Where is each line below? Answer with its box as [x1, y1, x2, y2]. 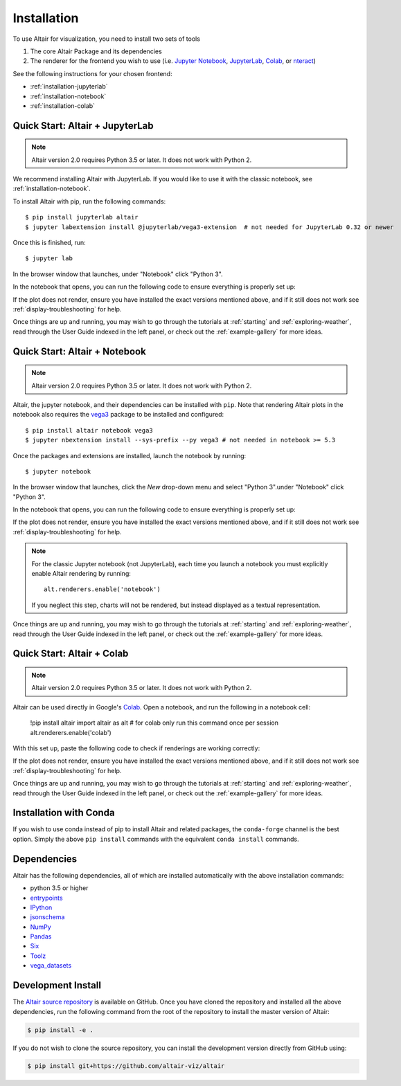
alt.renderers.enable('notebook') [44, 586, 161, 593]
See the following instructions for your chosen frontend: [12, 69, 172, 78]
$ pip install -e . [27, 1026, 93, 1034]
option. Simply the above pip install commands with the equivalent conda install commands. [12, 835, 299, 843]
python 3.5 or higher [30, 884, 89, 892]
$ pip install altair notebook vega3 [25, 426, 154, 434]
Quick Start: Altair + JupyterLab [12, 120, 154, 132]
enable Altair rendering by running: [31, 570, 131, 578]
